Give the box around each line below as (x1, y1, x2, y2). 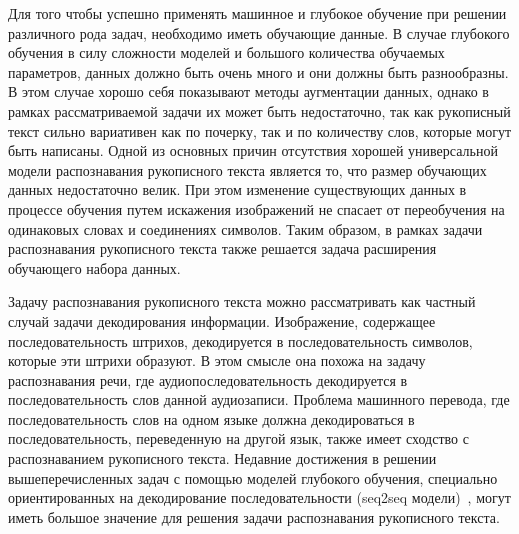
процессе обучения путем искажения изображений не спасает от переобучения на (8, 198, 505, 219)
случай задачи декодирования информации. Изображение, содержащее (8, 310, 436, 331)
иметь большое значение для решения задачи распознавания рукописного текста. (8, 506, 500, 527)
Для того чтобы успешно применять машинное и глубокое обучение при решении (8, 3, 507, 23)
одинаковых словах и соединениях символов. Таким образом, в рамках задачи (8, 218, 483, 239)
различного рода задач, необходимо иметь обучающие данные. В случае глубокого (8, 22, 510, 43)
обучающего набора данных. (8, 257, 181, 278)
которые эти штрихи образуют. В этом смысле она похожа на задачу (8, 350, 426, 371)
